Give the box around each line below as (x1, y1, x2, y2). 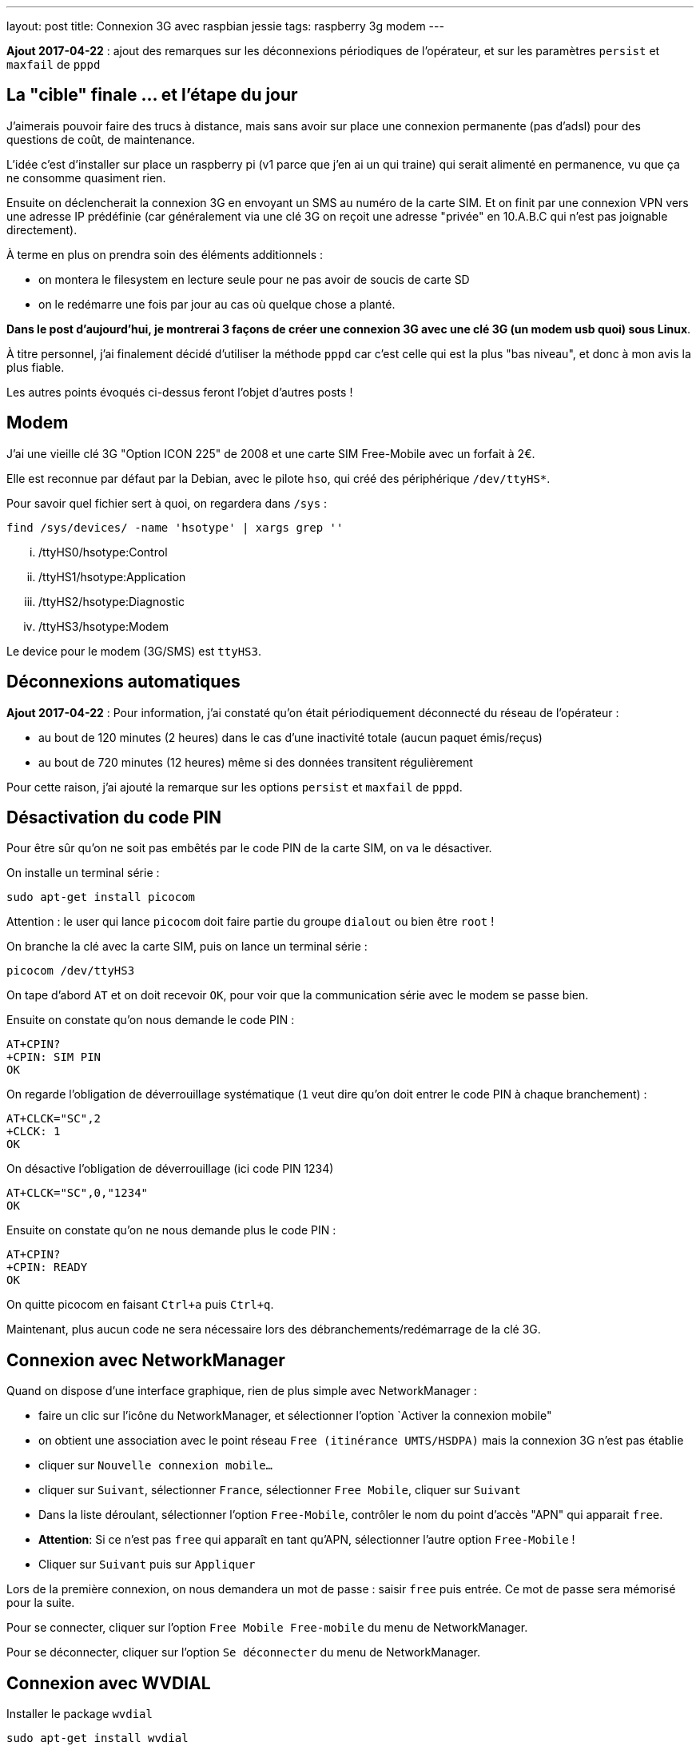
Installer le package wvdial (6, 1707, 153, 1721)
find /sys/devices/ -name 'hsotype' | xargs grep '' (6, 520, 344, 534)
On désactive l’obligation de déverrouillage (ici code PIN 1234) (6, 1162, 334, 1176)
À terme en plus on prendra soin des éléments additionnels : (6, 247, 324, 261)
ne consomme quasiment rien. (6, 170, 166, 185)
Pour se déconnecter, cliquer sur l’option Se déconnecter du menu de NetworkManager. (6, 1645, 481, 1660)
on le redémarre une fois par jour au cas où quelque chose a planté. (38, 297, 396, 311)
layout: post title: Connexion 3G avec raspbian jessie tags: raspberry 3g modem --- (6, 19, 444, 33)
